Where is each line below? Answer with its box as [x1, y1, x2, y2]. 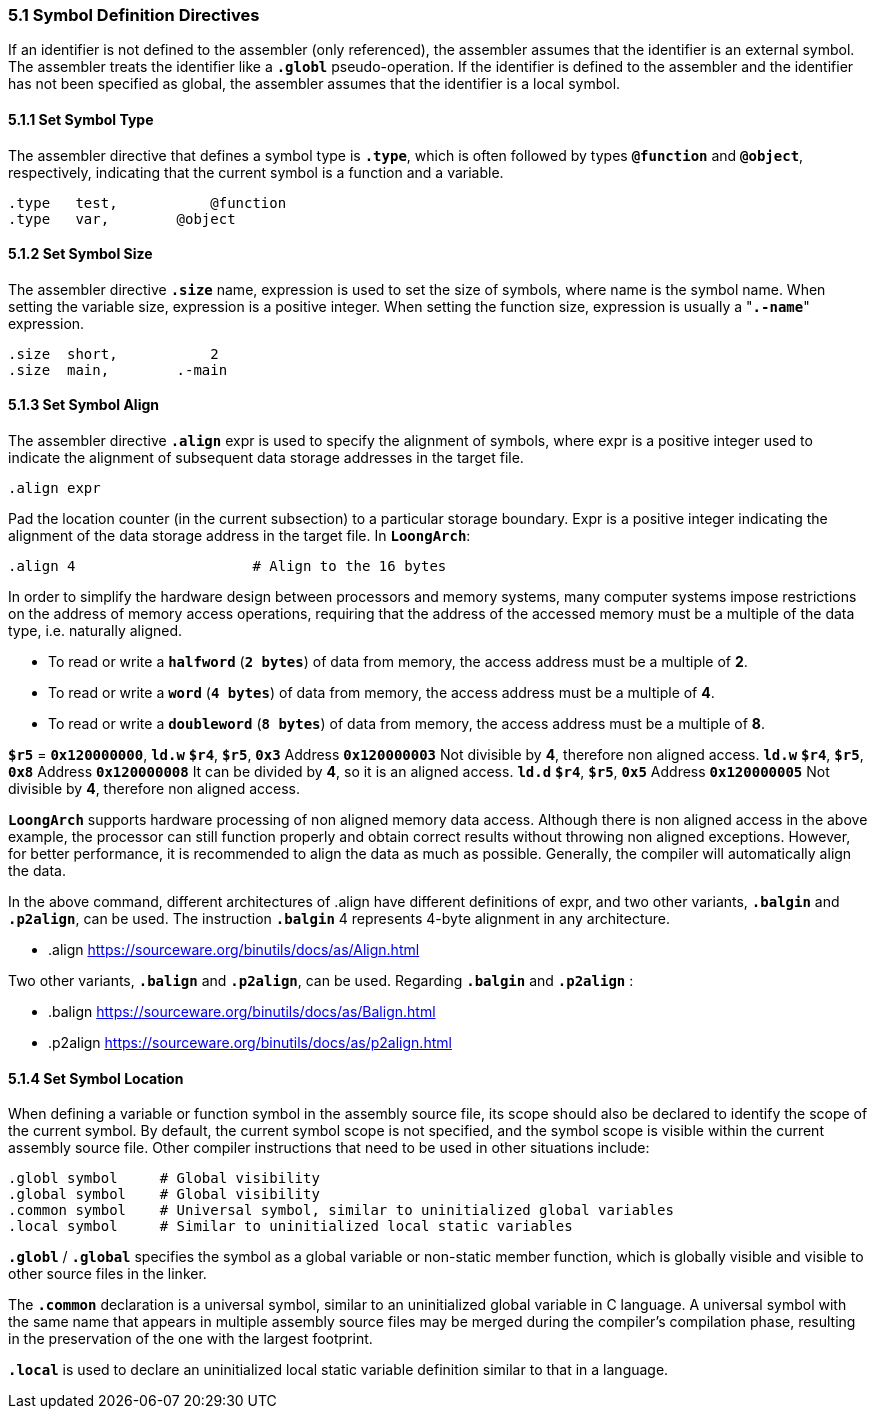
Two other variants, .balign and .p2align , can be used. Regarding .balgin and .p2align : [8, 972, 634, 990]
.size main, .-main [8, 361, 228, 378]
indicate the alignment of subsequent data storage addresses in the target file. [8, 449, 524, 467]
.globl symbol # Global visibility [8, 1170, 320, 1187]
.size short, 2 [8, 345, 219, 362]
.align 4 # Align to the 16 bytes [8, 558, 447, 575]
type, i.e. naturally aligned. [8, 622, 183, 640]
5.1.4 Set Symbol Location [8, 1069, 184, 1087]
